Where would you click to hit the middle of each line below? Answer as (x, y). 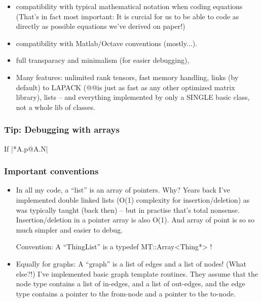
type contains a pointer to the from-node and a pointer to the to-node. (126, 293)
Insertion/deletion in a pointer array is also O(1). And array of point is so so (135, 220)
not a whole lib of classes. (55, 107)
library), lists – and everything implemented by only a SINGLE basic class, (133, 97)
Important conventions (51, 171)
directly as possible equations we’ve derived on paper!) (101, 26)
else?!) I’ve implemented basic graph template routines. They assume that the (137, 273)
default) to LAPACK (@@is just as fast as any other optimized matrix (125, 87)
